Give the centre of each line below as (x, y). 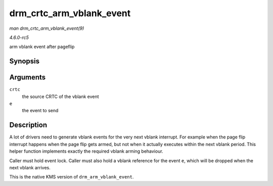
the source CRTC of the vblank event (60, 97)
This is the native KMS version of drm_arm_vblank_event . (72, 177)
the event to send (40, 111)
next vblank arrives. (30, 167)
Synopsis (25, 61)
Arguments (28, 78)
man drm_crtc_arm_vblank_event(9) (47, 28)
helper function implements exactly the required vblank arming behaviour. (86, 151)
